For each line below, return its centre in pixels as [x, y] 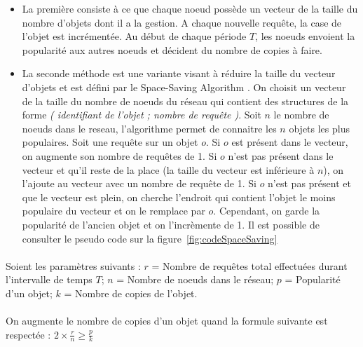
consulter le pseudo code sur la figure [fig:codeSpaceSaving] [150, 238]
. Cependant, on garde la [267, 211]
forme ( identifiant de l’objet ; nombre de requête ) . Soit [142, 115]
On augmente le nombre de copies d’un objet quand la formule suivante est [167, 321]
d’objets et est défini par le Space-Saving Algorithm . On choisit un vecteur [184, 87]
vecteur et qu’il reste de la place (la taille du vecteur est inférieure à [168, 169]
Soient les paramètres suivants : [73, 265]
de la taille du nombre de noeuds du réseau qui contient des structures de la [185, 101]
